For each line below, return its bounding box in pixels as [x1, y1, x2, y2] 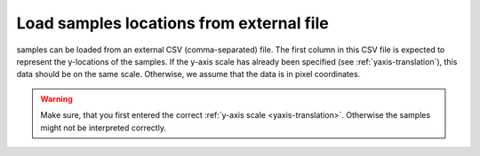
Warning [40, 93, 73, 104]
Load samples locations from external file [16, 13, 329, 33]
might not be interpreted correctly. [40, 122, 166, 133]
